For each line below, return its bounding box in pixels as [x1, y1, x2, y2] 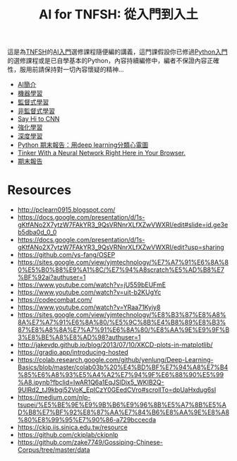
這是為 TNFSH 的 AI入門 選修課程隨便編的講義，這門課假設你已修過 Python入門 [7, 47, 228, 56]
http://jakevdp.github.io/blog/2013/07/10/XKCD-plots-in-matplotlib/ [17, 340, 213, 349]
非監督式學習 [17, 107, 55, 115]
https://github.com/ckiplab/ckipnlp [17, 431, 119, 439]
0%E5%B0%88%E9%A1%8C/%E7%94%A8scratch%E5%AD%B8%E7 [17, 265, 224, 274]
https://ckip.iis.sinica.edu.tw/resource [17, 423, 128, 431]
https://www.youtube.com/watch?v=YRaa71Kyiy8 [17, 303, 161, 311]
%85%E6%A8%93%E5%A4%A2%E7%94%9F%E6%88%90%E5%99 [17, 371, 224, 379]
